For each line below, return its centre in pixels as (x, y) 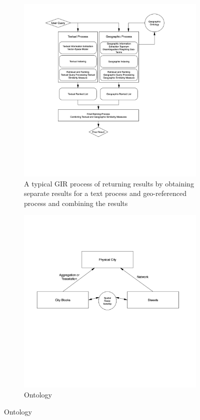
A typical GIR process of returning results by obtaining (109, 183)
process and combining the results (76, 203)
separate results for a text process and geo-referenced (105, 193)
